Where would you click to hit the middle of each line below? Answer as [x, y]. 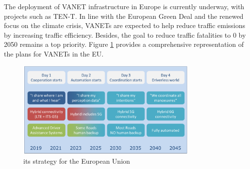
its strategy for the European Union [77, 161]
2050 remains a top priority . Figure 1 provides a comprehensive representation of [124, 44]
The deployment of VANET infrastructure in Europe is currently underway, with [124, 6]
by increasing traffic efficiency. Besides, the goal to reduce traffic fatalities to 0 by [125, 35]
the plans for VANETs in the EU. [54, 53]
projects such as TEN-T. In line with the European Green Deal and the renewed [124, 16]
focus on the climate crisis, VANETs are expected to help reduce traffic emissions [125, 25]
